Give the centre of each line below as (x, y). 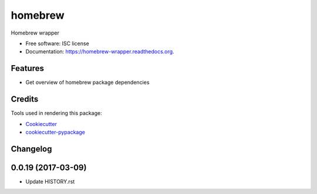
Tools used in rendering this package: (56, 113)
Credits (25, 99)
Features (27, 68)
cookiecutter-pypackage (55, 132)
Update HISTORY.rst (50, 181)
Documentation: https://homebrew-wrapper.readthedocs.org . (100, 52)
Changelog (31, 149)
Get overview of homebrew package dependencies (87, 83)
